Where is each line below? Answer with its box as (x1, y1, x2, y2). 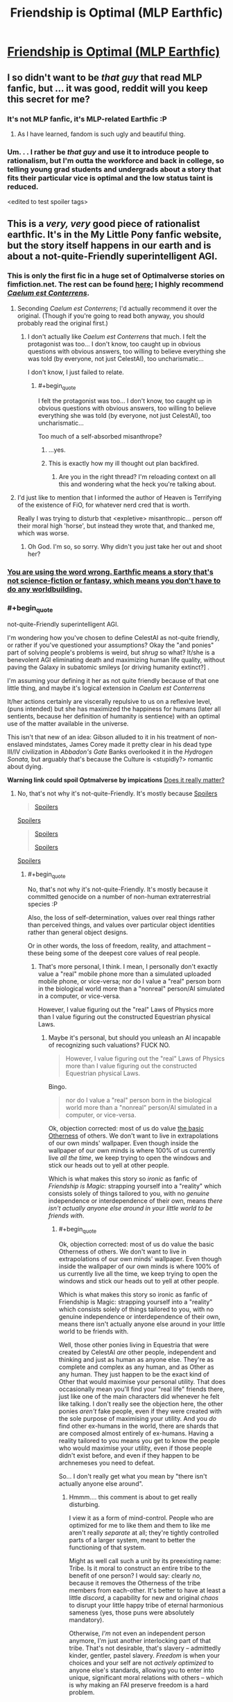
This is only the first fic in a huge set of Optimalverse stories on (7, 271, 225, 280)
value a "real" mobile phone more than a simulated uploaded (37, 970, 212, 978)
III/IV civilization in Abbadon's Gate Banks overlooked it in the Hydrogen (7, 748, 213, 756)
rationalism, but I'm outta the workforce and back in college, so (7, 155, 225, 165)
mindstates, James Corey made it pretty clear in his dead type (34, 741, 213, 749)
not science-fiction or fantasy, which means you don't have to (7, 575, 221, 585)
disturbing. (69, 1500, 101, 1508)
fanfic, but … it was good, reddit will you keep (7, 82, 208, 94)
